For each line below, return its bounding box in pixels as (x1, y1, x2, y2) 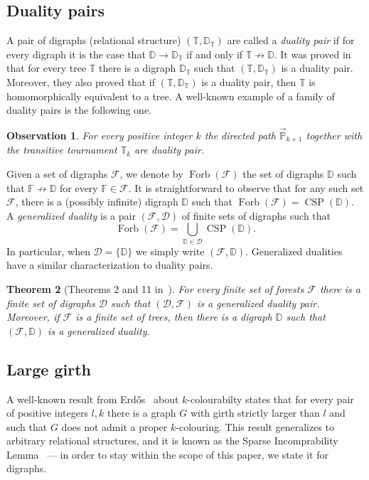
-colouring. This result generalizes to (176, 419, 335, 434)
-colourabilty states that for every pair (187, 391, 354, 406)
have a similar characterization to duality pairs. (6, 257, 213, 272)
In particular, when (6, 243, 90, 258)
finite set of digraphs (6, 295, 95, 310)
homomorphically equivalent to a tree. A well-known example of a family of (6, 88, 335, 103)
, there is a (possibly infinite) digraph (15, 194, 178, 209)
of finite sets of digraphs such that (181, 208, 331, 223)
